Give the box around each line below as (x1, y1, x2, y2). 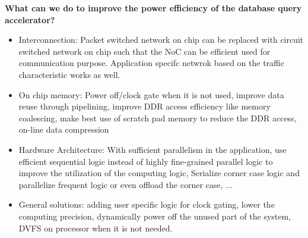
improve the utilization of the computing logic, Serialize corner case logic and (18, 167, 300, 179)
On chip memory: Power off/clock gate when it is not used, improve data (18, 88, 284, 101)
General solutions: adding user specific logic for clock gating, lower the (18, 198, 275, 211)
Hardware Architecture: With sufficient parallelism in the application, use (18, 143, 287, 155)
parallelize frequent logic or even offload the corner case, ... (18, 178, 233, 190)
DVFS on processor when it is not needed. (18, 221, 173, 234)
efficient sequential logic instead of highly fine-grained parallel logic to (18, 155, 273, 167)
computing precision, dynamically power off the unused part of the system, (18, 209, 291, 222)
